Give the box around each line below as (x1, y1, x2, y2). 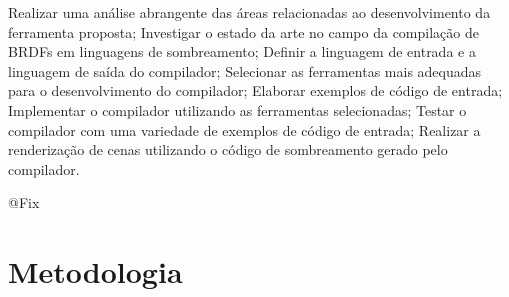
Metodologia (8, 251, 183, 292)
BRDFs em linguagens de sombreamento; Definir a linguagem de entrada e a (8, 41, 476, 62)
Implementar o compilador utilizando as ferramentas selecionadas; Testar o (8, 99, 467, 120)
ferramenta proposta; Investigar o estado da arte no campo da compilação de (8, 21, 479, 42)
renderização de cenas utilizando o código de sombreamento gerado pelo (8, 139, 448, 160)
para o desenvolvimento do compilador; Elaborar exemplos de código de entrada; (8, 80, 503, 101)
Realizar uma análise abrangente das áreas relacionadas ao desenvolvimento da (8, 2, 491, 22)
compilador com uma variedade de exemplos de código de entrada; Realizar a (8, 119, 481, 140)
